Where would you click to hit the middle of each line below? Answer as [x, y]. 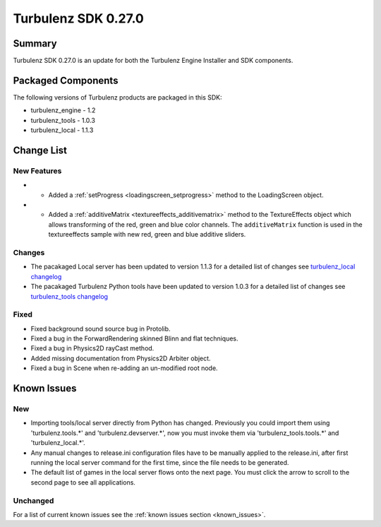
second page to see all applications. [83, 482]
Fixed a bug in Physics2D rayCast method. [92, 348]
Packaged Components [66, 80]
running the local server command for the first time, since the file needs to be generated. [160, 462]
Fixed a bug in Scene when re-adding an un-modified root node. [124, 368]
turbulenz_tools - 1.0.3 [63, 120]
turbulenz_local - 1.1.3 [62, 130]
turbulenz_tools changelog [69, 296]
